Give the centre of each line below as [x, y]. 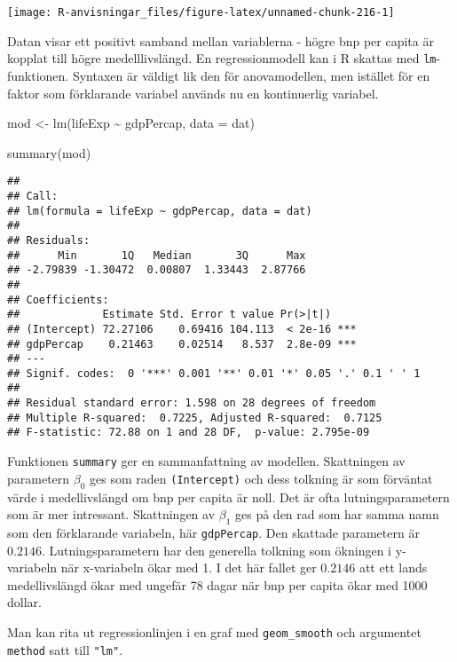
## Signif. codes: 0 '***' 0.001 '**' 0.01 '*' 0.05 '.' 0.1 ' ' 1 [214, 373]
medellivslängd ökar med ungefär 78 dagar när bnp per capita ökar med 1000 [217, 584]
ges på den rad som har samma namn [337, 514]
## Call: [33, 196]
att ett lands [393, 567]
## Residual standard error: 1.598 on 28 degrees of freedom [192, 403]
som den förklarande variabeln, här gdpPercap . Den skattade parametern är [213, 532]
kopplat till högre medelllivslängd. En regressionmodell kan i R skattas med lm [222, 58]
